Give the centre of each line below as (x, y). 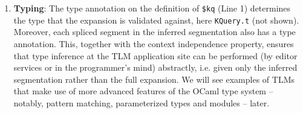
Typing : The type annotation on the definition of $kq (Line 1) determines (152, 8)
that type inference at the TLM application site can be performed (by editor (155, 55)
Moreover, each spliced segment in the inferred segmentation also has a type (155, 32)
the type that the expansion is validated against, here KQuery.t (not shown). (156, 20)
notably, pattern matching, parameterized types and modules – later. (142, 102)
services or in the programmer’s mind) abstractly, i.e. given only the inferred (155, 67)
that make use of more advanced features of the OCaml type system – (143, 91)
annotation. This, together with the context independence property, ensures (154, 43)
